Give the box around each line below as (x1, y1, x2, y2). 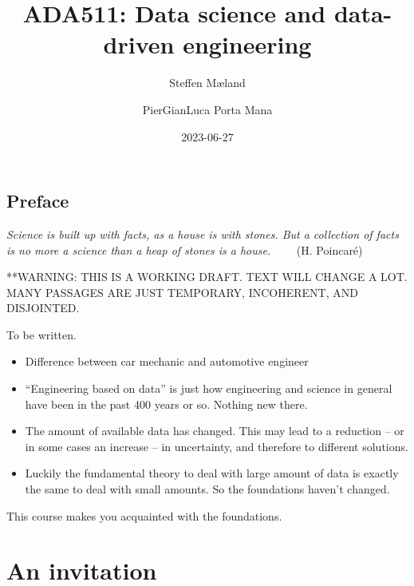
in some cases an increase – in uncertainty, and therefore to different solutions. (25, 438, 408, 454)
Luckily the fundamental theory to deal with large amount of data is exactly (25, 465, 399, 481)
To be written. (6, 326, 77, 342)
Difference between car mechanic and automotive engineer (25, 353, 309, 370)
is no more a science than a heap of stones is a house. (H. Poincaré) (6, 241, 363, 258)
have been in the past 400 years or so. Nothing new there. (25, 395, 308, 412)
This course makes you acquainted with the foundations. (6, 507, 282, 524)
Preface (6, 188, 69, 213)
